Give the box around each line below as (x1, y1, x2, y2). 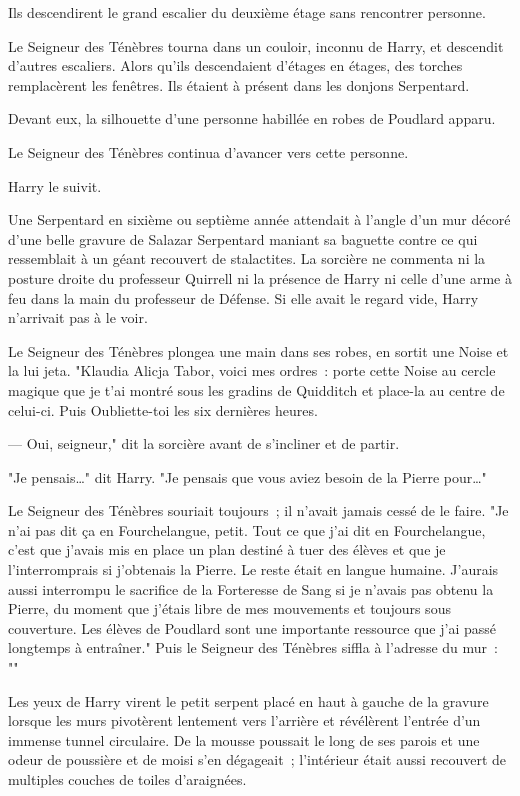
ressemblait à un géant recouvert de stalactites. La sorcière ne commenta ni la (8, 248, 486, 269)
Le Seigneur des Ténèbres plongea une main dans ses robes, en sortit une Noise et (8, 340, 509, 361)
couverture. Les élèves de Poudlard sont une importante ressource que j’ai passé (8, 617, 497, 638)
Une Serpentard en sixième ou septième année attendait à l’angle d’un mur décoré (8, 209, 511, 230)
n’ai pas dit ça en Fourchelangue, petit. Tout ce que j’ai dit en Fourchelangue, (8, 519, 486, 540)
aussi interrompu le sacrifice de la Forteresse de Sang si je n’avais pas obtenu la (8, 578, 494, 599)
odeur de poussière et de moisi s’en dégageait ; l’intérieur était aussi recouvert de (8, 749, 507, 770)
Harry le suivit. (8, 175, 102, 196)
